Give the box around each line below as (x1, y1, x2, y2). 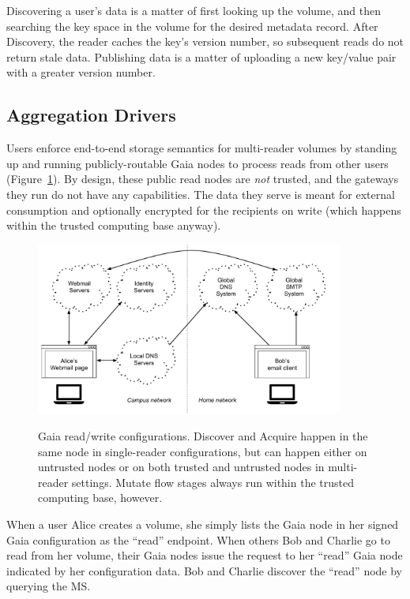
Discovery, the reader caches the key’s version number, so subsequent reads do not (6, 33, 404, 50)
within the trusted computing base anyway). (6, 217, 221, 234)
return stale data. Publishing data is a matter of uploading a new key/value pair (6, 48, 397, 65)
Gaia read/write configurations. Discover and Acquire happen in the (38, 427, 368, 444)
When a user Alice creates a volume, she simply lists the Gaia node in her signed (6, 515, 399, 532)
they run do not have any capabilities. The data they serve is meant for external (6, 185, 395, 202)
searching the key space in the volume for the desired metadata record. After (6, 17, 378, 34)
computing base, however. (38, 489, 163, 506)
